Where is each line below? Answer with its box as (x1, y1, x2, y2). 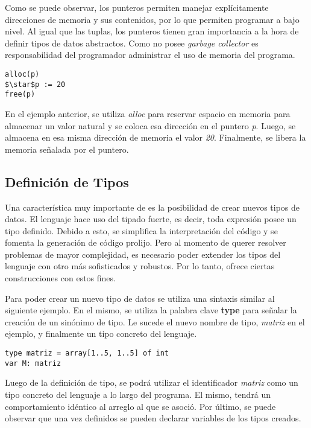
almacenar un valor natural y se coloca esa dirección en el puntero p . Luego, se (5, 119, 296, 132)
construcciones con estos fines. (5, 272, 116, 284)
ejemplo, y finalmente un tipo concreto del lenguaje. (5, 327, 197, 340)
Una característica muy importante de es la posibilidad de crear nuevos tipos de (5, 200, 300, 213)
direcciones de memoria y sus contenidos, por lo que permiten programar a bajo (5, 13, 300, 25)
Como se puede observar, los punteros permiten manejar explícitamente (5, 1, 269, 13)
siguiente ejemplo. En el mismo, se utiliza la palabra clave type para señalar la (5, 304, 297, 316)
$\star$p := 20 (5, 80, 66, 89)
